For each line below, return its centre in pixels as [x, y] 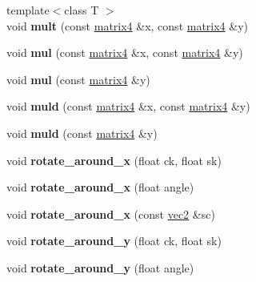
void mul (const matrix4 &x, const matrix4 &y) [125, 52]
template [28, 10]
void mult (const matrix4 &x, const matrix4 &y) [128, 25]
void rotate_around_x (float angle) [100, 187]
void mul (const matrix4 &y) [78, 79]
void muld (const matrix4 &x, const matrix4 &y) [128, 106]
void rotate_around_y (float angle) [100, 267]
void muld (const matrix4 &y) [82, 133]
